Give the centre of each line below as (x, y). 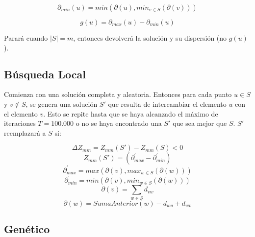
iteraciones (20, 123)
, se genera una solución (62, 104)
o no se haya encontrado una (119, 123)
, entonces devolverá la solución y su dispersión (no (150, 38)
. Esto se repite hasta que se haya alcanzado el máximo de (131, 113)
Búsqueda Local (45, 74)
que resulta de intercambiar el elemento (167, 104)
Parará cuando (26, 38)
